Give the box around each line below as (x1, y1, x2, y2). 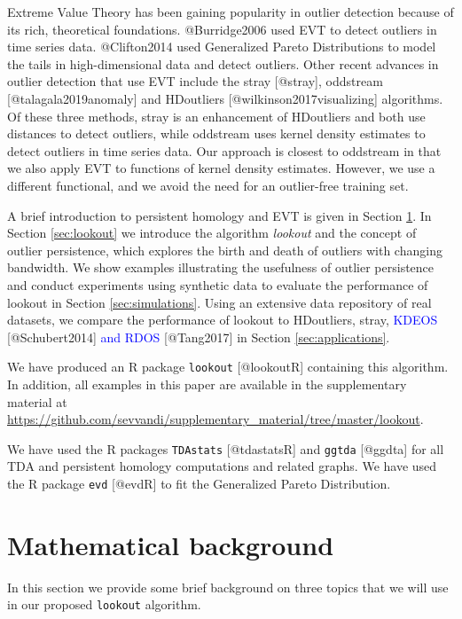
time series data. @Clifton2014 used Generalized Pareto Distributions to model (7, 37, 436, 56)
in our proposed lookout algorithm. (7, 595, 201, 614)
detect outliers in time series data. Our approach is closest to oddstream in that (7, 141, 442, 160)
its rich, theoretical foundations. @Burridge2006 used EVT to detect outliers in (7, 20, 437, 38)
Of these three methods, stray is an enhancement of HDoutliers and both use (7, 106, 426, 125)
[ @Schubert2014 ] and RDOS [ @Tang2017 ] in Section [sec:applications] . (7, 327, 390, 346)
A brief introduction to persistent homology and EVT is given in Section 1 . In (7, 206, 432, 224)
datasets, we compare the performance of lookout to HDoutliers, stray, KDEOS (7, 310, 438, 329)
